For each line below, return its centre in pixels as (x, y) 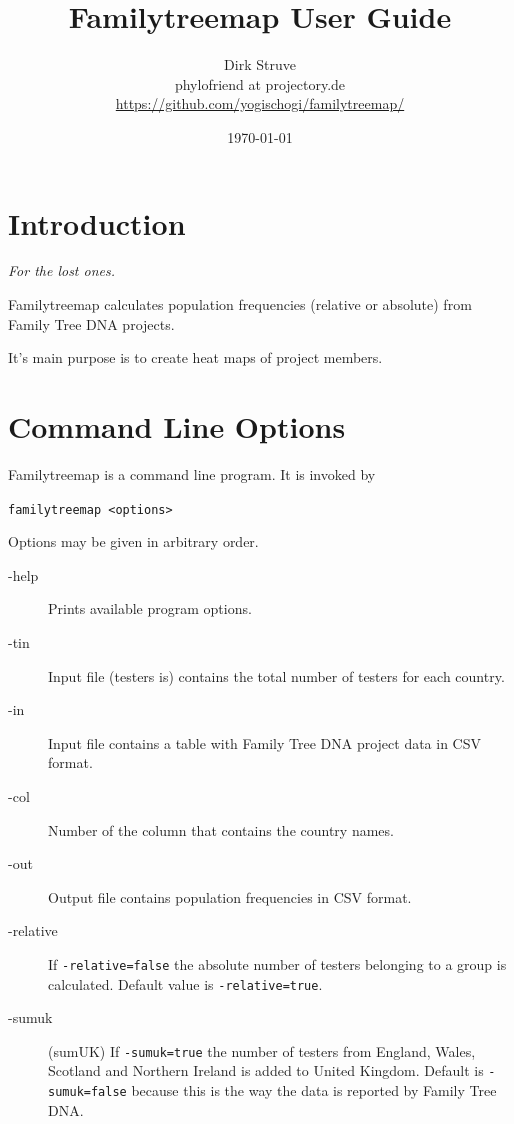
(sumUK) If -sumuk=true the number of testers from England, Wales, (262, 1050)
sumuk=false (87, 1092)
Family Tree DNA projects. (91, 323)
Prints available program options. (150, 608)
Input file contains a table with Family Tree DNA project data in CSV (265, 742)
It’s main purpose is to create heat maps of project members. (195, 357)
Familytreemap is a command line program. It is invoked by (192, 473)
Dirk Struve (260, 64)
